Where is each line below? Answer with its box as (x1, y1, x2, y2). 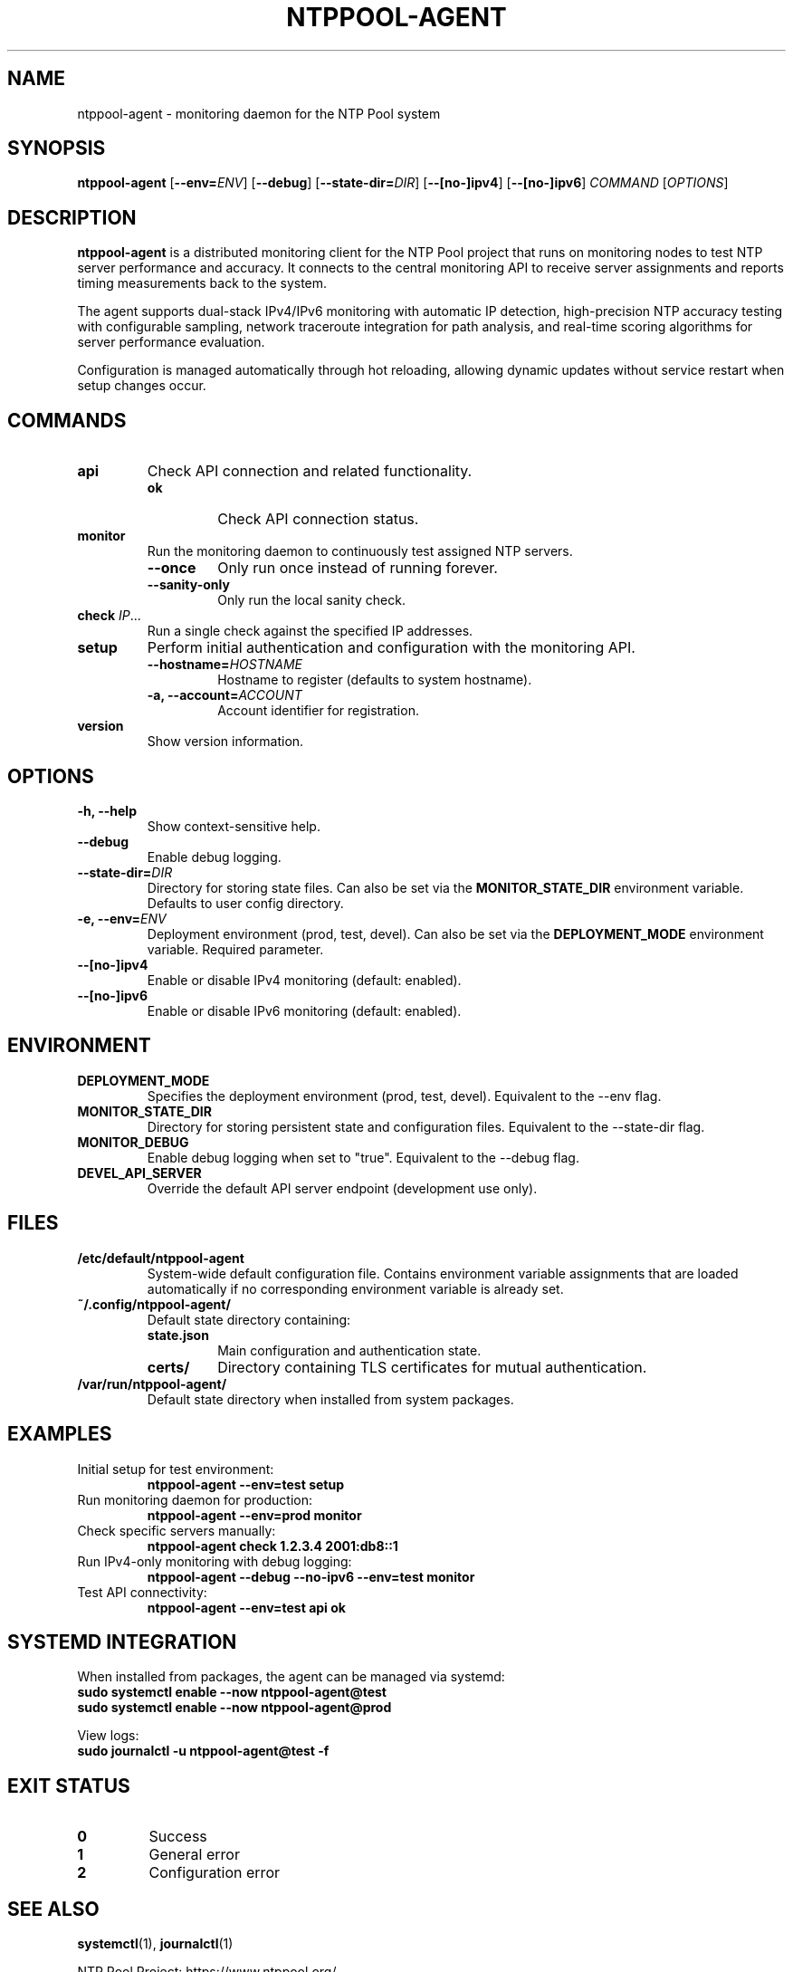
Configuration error (148, 1863, 280, 1882)
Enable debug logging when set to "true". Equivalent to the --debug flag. (147, 1149, 579, 1165)
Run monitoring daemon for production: (77, 1491, 312, 1508)
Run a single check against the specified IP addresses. (147, 623, 473, 639)
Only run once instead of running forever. (217, 559, 498, 578)
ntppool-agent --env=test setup (147, 1476, 344, 1492)
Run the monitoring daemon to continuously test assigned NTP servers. (147, 543, 573, 560)
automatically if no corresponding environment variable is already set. (147, 1280, 564, 1297)
